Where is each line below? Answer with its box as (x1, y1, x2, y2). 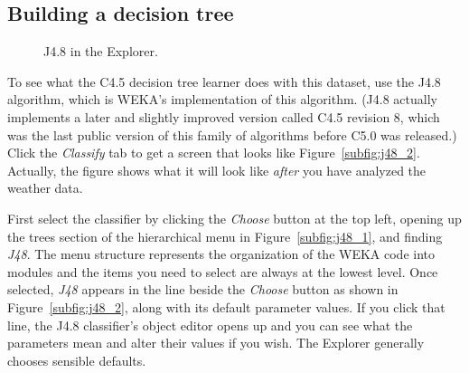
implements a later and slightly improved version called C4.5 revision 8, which (7, 107, 440, 126)
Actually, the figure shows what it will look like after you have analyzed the (7, 160, 427, 179)
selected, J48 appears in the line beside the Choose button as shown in (7, 280, 399, 299)
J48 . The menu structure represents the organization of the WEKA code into (7, 244, 436, 263)
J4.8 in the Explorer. (43, 42, 158, 61)
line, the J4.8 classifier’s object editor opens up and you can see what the (7, 315, 413, 334)
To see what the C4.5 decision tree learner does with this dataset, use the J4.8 (7, 72, 441, 91)
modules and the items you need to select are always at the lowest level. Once (7, 262, 438, 281)
